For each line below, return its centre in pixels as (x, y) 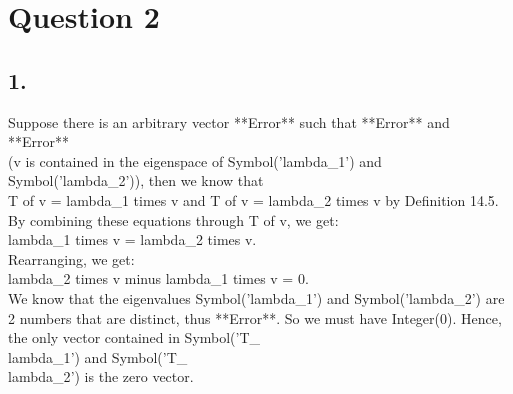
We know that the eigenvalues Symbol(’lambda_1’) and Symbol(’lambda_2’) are (256, 297)
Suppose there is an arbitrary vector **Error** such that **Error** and (229, 121)
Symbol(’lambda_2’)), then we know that (136, 180)
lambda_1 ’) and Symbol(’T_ (98, 356)
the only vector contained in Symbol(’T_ (134, 337)
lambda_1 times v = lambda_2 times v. (132, 239)
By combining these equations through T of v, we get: (173, 219)
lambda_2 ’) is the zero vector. (101, 376)
